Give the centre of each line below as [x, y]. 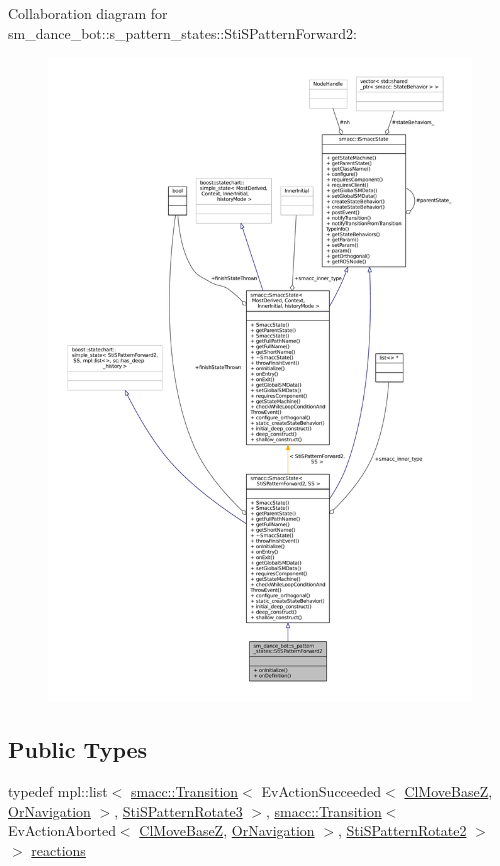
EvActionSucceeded [321, 791]
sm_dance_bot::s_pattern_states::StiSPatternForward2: [182, 32]
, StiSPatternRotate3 [178, 810]
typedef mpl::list [58, 791]
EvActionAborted [62, 830]
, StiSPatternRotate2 [402, 830]
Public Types [78, 749]
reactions [58, 849]
